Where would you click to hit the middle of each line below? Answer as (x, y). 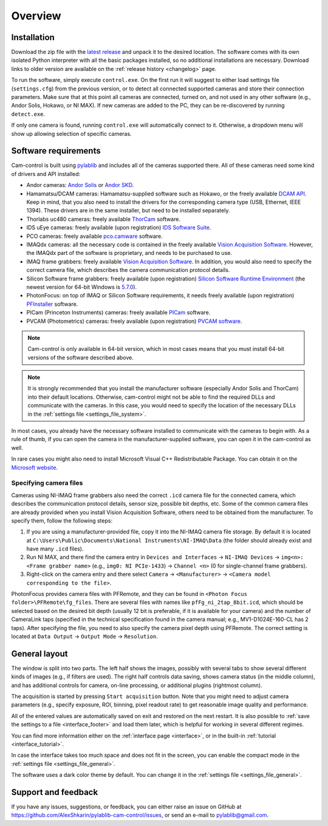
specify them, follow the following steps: (62, 520)
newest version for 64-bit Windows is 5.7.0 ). (82, 287)
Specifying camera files (47, 483)
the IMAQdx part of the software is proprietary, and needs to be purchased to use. (129, 253)
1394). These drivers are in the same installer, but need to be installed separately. (128, 211)
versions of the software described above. (80, 357)
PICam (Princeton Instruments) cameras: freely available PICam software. (118, 313)
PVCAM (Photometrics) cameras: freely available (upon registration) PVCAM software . (134, 321)
